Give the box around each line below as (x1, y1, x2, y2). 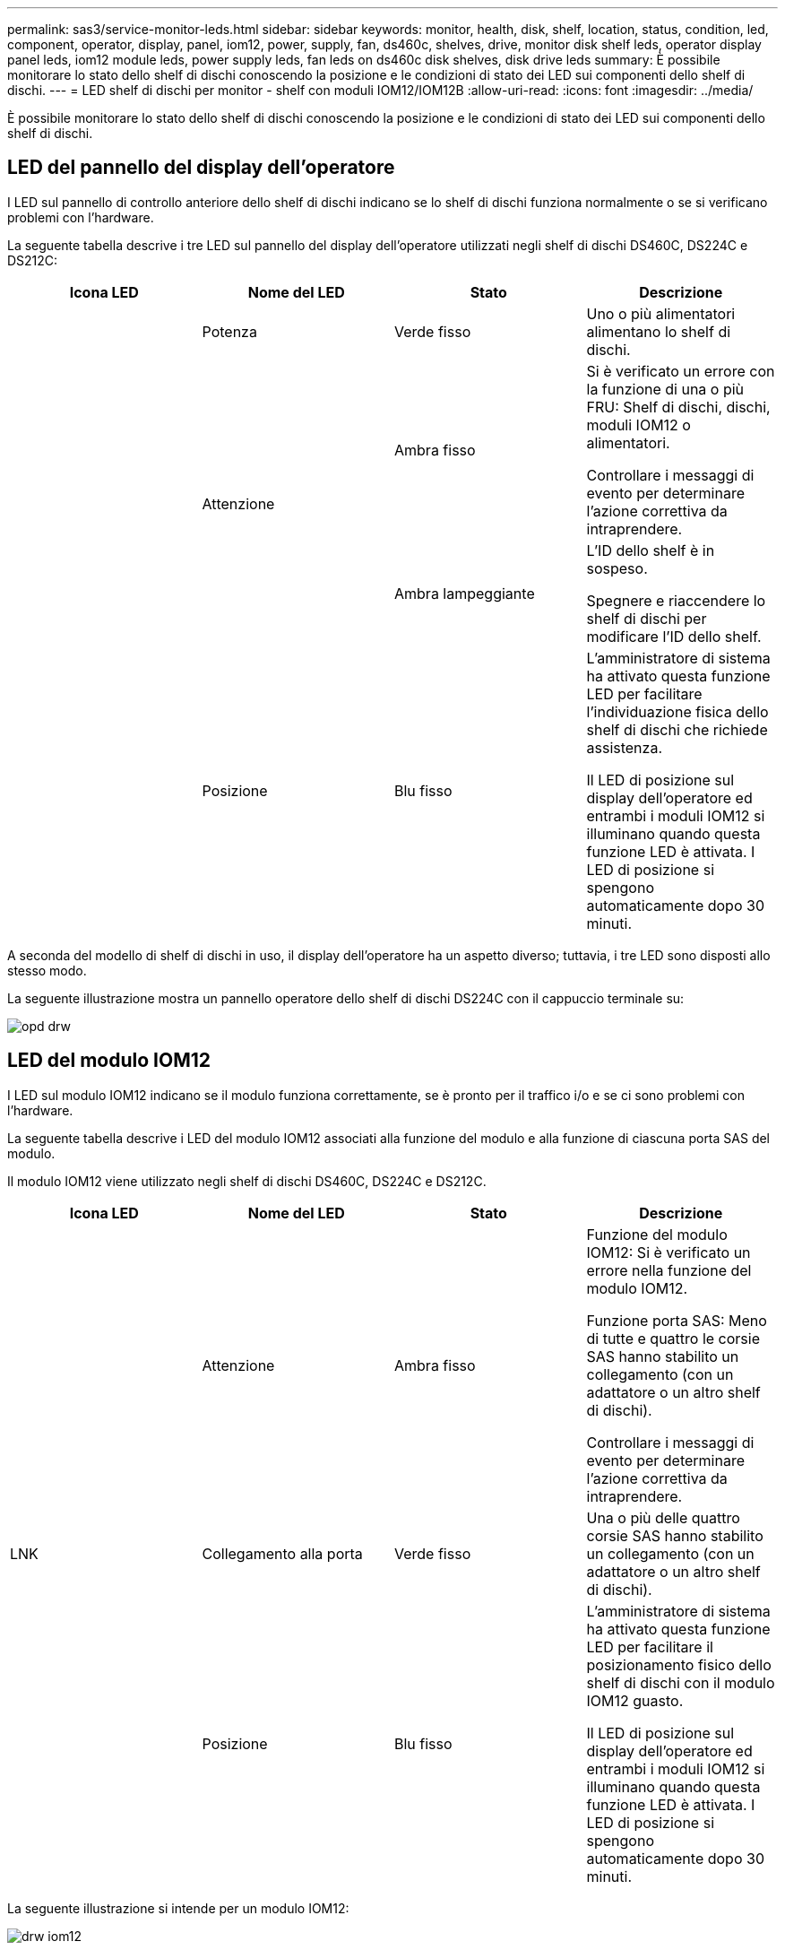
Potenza (202, 322, 257, 341)
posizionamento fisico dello (586, 1655, 772, 1674)
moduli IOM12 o (586, 415, 691, 434)
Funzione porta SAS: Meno (586, 1311, 767, 1330)
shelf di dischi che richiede (586, 720, 768, 739)
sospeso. (586, 559, 648, 577)
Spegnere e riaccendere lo (586, 591, 766, 610)
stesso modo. (7, 962, 87, 978)
